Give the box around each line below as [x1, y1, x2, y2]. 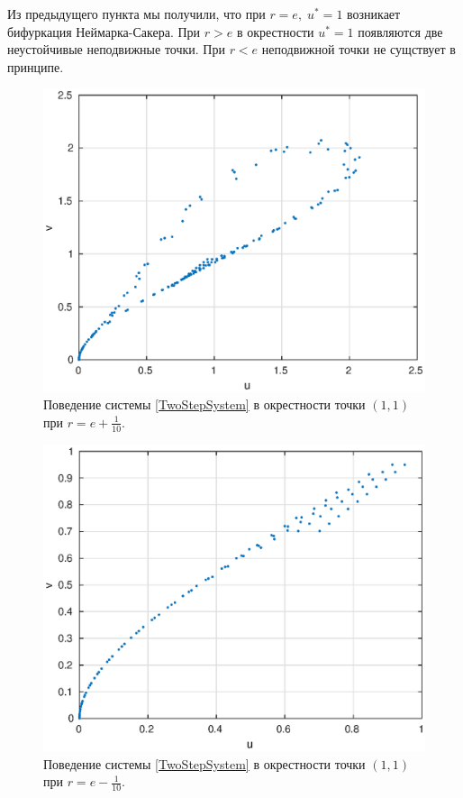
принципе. [7, 57, 64, 76]
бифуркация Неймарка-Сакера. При [7, 22, 201, 41]
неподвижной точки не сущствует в [261, 40, 456, 59]
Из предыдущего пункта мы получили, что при [7, 5, 266, 23]
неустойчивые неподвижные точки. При [7, 40, 225, 59]
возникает [347, 5, 401, 23]
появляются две [358, 22, 443, 41]
